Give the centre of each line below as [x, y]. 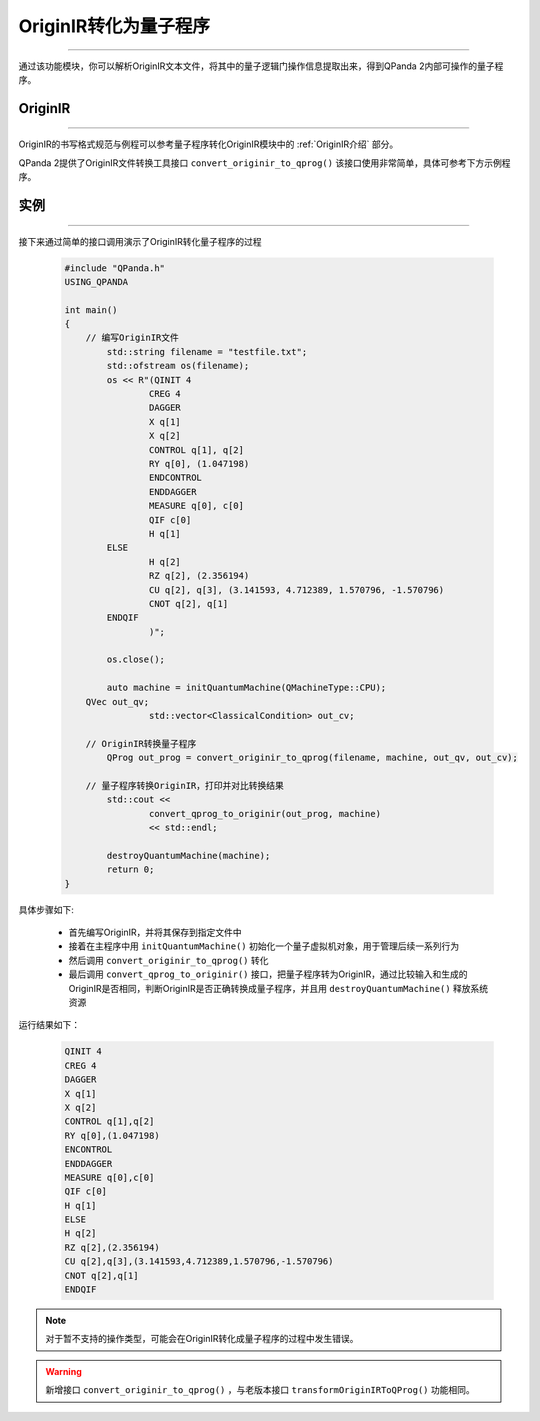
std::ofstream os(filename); [178, 366]
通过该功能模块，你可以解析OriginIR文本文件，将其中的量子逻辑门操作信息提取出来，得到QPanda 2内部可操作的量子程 [261, 66]
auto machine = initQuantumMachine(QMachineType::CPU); [246, 688]
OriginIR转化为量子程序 [114, 26]
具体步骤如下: [46, 909]
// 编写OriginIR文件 [132, 338]
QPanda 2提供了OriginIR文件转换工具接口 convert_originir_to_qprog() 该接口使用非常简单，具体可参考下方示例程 [264, 162]
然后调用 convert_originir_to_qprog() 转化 [168, 960]
